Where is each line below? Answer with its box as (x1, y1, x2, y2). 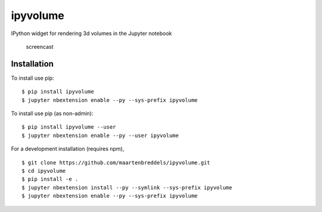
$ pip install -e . (21, 176, 79, 183)
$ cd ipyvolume (21, 167, 66, 174)
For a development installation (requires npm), (11, 145, 125, 152)
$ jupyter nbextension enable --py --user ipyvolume (21, 132, 179, 139)
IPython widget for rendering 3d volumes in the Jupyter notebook (11, 30, 172, 37)
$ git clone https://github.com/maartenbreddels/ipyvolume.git (21, 159, 210, 166)
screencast (26, 43, 54, 50)
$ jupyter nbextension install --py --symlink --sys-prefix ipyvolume (21, 184, 233, 191)
